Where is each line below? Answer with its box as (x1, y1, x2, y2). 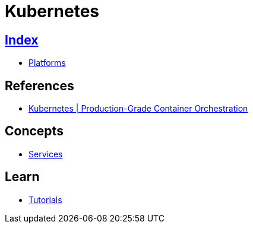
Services (29, 148, 63, 159)
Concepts (5, 123, 64, 139)
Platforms (29, 58, 66, 68)
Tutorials (29, 194, 62, 205)
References (5, 78, 74, 93)
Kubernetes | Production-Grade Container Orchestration (29, 103, 248, 114)
